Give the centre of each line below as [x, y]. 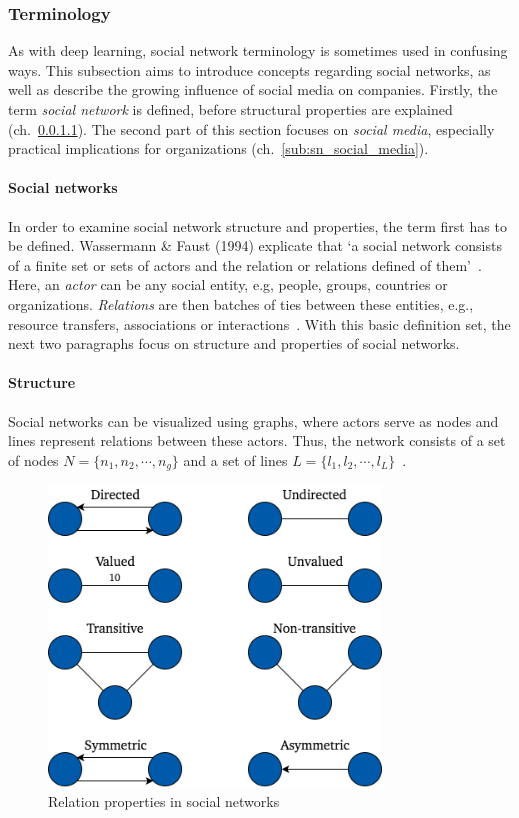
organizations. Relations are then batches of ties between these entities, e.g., [241, 303]
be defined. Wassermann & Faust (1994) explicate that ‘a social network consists [255, 245]
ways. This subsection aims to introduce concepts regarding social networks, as [249, 69]
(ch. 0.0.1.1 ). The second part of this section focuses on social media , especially [251, 128]
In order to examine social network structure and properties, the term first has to [257, 225]
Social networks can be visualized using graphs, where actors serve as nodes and [253, 420]
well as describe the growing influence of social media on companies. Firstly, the [253, 89]
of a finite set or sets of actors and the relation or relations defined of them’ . [245, 264]
